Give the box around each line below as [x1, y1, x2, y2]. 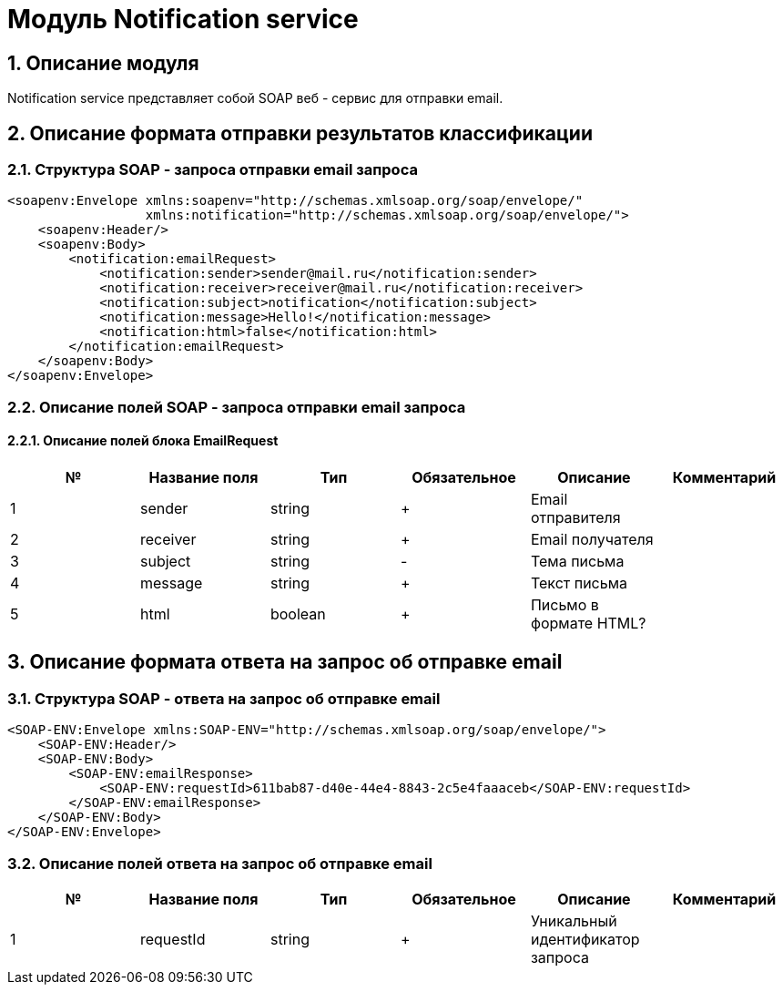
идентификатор [530, 929, 640, 948]
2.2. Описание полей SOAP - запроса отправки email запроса [7, 397, 466, 416]
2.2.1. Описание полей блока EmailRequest [7, 433, 279, 449]
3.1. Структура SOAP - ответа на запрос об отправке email [7, 689, 441, 708]
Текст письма [530, 573, 627, 592]
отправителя [530, 507, 621, 527]
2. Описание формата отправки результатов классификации [7, 121, 593, 145]
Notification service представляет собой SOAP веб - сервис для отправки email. [7, 90, 503, 107]
